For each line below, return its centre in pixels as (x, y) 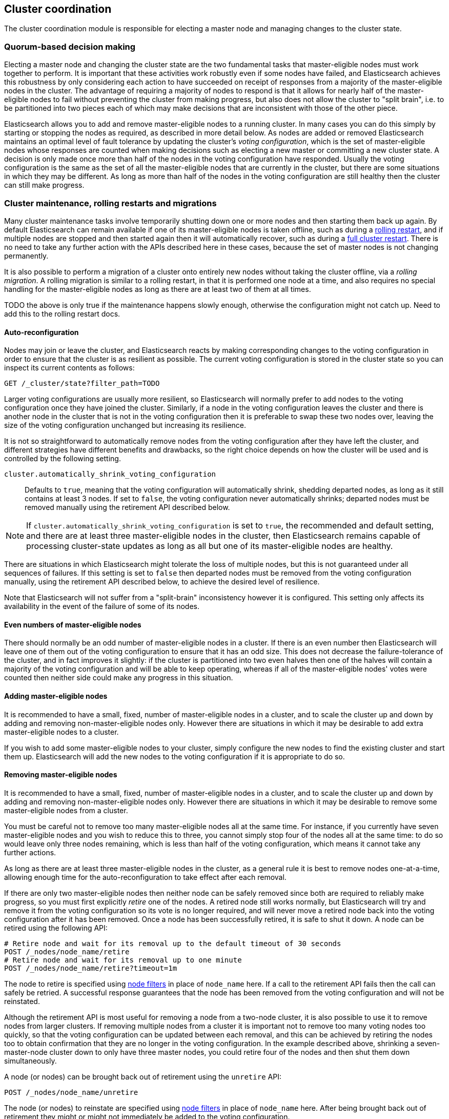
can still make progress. (44, 185)
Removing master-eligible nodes (61, 775)
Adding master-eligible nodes (56, 696)
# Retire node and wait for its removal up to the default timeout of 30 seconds (173, 943)
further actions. (30, 852)
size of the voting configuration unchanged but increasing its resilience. (125, 425)
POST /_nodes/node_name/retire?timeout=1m (91, 968)
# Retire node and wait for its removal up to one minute (123, 960)
